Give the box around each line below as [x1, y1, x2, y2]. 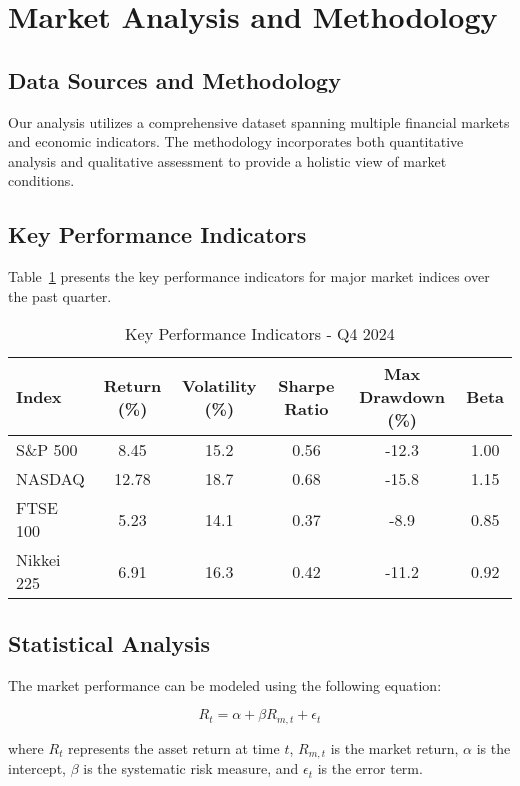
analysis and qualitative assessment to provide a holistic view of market [8, 150, 447, 171]
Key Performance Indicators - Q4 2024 [125, 322, 395, 346]
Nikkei [16, 548, 61, 572]
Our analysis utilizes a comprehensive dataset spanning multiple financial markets [8, 111, 510, 132]
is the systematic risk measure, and [83, 758, 299, 779]
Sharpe [278, 373, 335, 397]
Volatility [182, 373, 257, 397]
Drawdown [359, 385, 446, 409]
